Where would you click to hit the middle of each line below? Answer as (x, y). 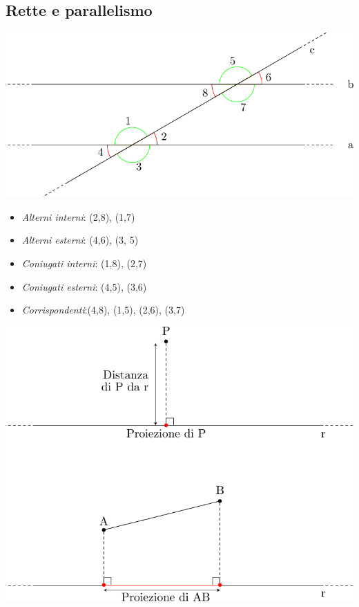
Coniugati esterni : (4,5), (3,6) (84, 286)
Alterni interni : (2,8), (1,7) (78, 216)
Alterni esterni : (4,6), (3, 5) (80, 240)
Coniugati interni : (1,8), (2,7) (84, 263)
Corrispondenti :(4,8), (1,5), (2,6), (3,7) (103, 310)
